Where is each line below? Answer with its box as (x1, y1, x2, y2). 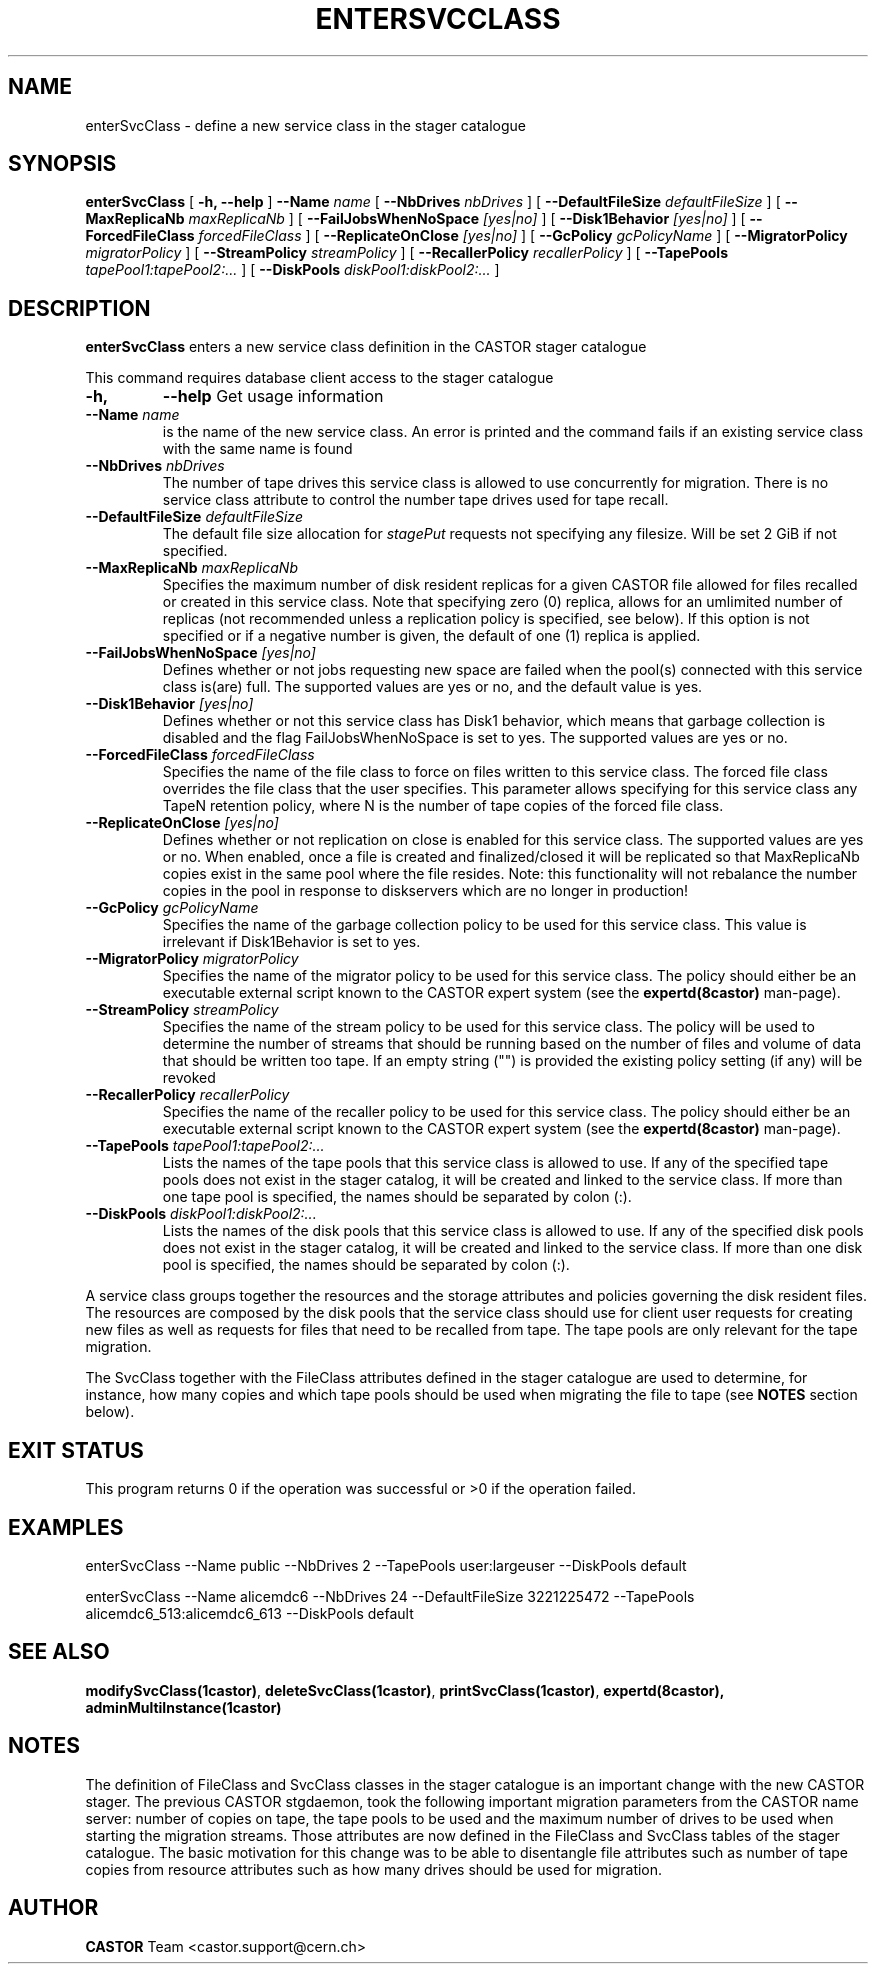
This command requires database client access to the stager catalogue (85, 369, 554, 387)
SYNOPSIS (8, 151, 117, 177)
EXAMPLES (8, 1514, 124, 1540)
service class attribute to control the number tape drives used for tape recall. (162, 491, 669, 509)
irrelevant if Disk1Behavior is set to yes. (162, 933, 421, 951)
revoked (162, 1069, 216, 1087)
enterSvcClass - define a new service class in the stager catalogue (85, 116, 526, 134)
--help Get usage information (162, 386, 384, 407)
